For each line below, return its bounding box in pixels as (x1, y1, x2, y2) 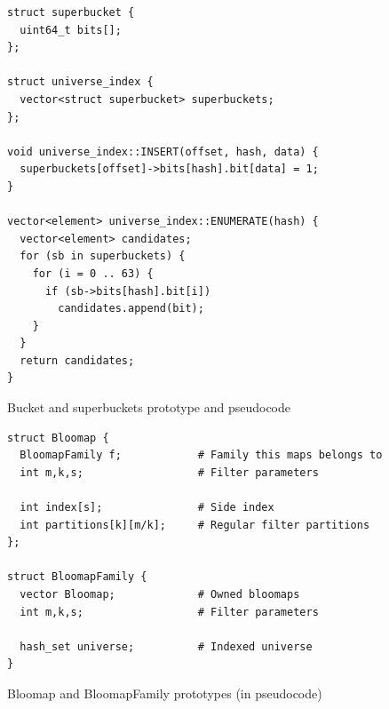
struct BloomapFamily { (7, 570, 147, 584)
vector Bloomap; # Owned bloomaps (20, 588, 300, 601)
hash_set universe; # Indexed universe (20, 640, 313, 653)
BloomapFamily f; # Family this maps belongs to (20, 449, 383, 462)
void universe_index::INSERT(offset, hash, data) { (7, 145, 319, 158)
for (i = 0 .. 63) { (32, 267, 154, 280)
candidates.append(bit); (58, 302, 204, 315)
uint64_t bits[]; (20, 23, 122, 36)
